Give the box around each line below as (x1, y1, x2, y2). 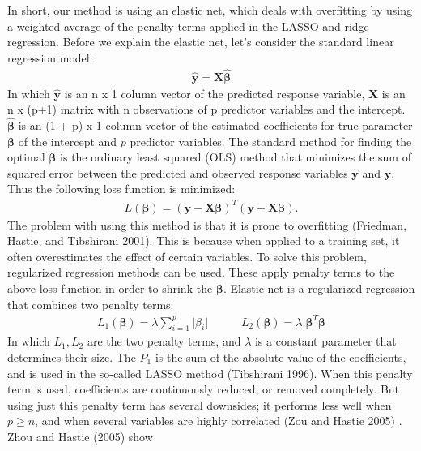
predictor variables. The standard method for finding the (130, 132, 412, 149)
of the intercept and (18, 132, 117, 149)
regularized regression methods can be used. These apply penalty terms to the (7, 264, 395, 281)
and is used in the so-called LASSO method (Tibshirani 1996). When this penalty (7, 364, 413, 381)
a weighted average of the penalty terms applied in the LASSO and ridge (7, 17, 369, 34)
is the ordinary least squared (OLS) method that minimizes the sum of (60, 148, 411, 165)
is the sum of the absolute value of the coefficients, (155, 349, 406, 366)
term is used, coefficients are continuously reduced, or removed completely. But (7, 380, 400, 397)
